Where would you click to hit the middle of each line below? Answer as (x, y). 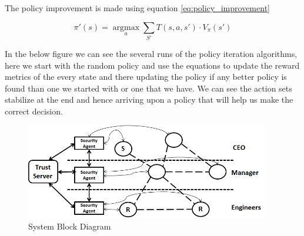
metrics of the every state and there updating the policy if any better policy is (146, 77)
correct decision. (34, 111)
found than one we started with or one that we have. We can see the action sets (148, 88)
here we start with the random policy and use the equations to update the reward (152, 65)
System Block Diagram (70, 226)
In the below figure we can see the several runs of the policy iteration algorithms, (151, 53)
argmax (126, 27)
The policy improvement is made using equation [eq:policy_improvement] (137, 8)
